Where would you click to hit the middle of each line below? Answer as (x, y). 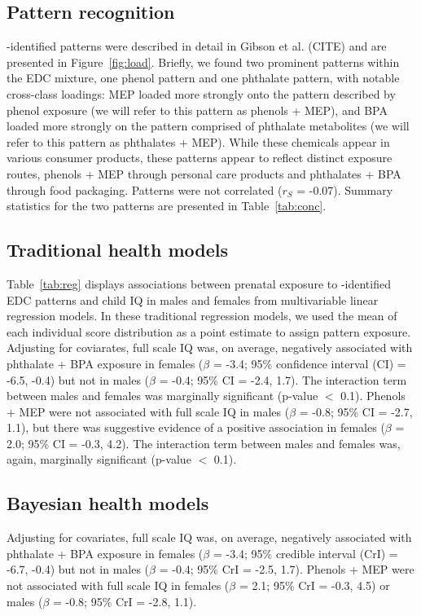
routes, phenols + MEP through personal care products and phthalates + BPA (204, 173)
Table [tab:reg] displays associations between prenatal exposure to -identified (199, 283)
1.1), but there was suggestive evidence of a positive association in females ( (196, 427)
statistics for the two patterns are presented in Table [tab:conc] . (167, 206)
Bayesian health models (108, 503)
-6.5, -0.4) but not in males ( (78, 379)
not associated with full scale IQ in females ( (118, 585)
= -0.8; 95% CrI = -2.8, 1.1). (125, 601)
